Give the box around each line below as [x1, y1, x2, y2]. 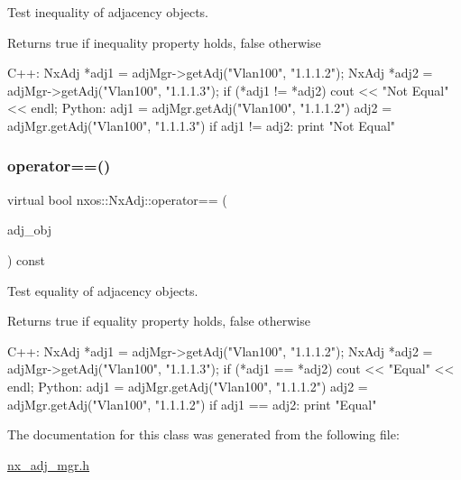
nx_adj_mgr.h [7, 455, 90, 474]
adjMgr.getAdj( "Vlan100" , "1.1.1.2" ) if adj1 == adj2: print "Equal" [7, 394, 377, 413]
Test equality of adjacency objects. [7, 281, 198, 300]
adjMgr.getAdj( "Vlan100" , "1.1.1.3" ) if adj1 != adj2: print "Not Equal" [7, 115, 396, 134]
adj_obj [7, 220, 52, 239]
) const [7, 250, 46, 269]
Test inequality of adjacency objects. [7, 3, 208, 21]
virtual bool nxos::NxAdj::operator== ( [7, 189, 227, 208]
